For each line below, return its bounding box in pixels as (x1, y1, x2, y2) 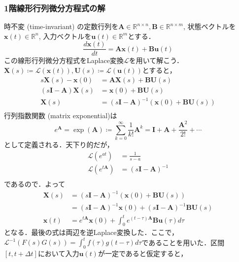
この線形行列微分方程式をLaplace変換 (4, 55, 124, 65)
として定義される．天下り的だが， (4, 139, 114, 150)
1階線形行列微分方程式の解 (4, 1, 105, 14)
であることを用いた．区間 (141, 237, 225, 247)
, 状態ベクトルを (183, 21, 236, 32)
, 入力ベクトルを (38, 31, 92, 41)
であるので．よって (4, 179, 66, 189)
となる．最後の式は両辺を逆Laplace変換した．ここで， (4, 227, 178, 237)
